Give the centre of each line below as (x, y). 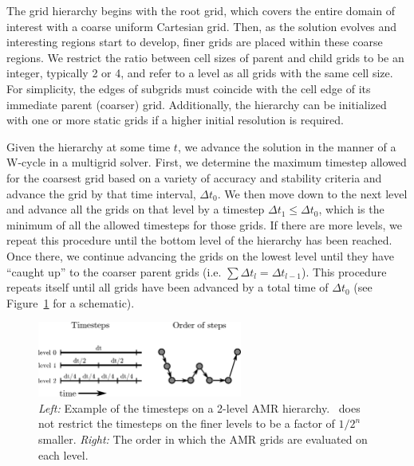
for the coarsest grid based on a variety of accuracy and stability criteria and (194, 177)
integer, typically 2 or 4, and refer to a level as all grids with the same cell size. (200, 73)
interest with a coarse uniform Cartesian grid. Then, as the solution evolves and (202, 26)
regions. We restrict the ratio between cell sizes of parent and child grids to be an (205, 57)
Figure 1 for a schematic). (71, 302)
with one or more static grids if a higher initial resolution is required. (175, 120)
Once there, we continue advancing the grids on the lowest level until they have (200, 255)
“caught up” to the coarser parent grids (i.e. (114, 271)
